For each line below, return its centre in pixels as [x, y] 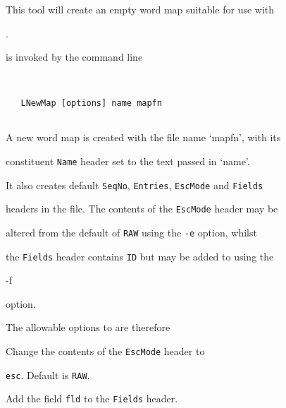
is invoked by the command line [74, 57]
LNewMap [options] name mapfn [91, 103]
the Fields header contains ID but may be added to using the [140, 256]
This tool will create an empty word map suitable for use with [140, 9]
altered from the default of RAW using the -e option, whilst [131, 232]
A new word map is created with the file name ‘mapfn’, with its [143, 137]
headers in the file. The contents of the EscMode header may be [142, 209]
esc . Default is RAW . [48, 374]
